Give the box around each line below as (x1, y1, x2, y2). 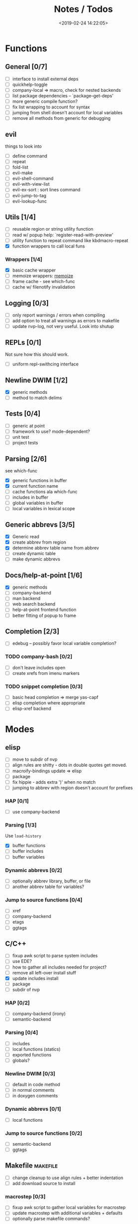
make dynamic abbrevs (12, 556, 61, 562)
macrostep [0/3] (5, 1193, 46, 1200)
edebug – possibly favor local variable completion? (12, 640, 117, 646)
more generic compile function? (12, 98, 78, 104)
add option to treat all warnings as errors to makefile (12, 318, 120, 324)
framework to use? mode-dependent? (12, 428, 90, 434)
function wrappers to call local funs (12, 243, 85, 249)
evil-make (12, 170, 33, 176)
